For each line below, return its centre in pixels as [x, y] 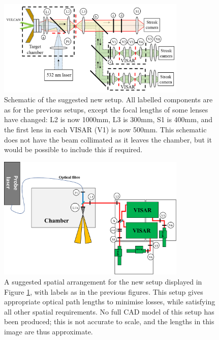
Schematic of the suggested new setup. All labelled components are [108, 100]
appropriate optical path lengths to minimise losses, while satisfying [110, 302]
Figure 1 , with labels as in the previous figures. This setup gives [104, 291]
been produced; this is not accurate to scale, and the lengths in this [109, 321]
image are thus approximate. [49, 331]
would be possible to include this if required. [73, 149]
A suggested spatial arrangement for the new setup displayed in [103, 281]
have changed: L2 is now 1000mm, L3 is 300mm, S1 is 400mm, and [108, 119]
